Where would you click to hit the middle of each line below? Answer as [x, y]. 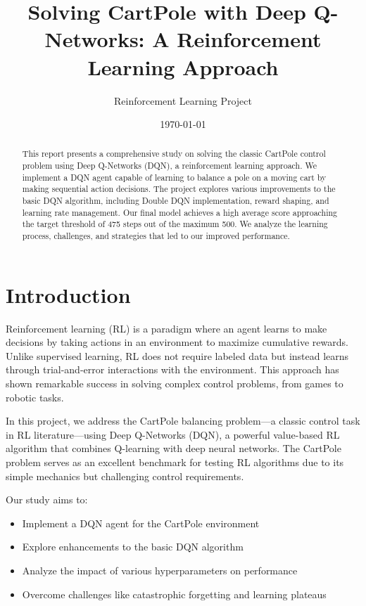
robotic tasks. [35, 397]
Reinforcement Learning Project [183, 100]
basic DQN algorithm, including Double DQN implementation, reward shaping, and [176, 201]
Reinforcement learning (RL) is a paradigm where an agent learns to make [166, 328]
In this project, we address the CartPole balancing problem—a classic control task [183, 421]
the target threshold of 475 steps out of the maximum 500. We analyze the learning [175, 224]
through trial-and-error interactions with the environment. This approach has [172, 369]
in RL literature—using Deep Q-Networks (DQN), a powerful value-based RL [173, 434]
